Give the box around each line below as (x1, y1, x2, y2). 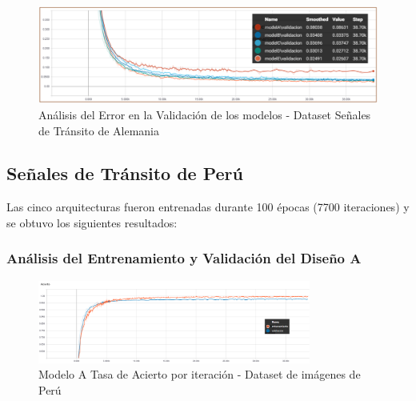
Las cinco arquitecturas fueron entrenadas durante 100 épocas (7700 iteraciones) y (6, 198, 410, 215)
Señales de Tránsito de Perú (6, 161, 243, 186)
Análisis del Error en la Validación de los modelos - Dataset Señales (38, 106, 371, 122)
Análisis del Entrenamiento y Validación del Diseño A (6, 248, 362, 268)
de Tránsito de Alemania (38, 122, 160, 138)
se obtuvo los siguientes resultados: (6, 214, 178, 231)
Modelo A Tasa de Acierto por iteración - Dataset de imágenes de (38, 366, 361, 383)
